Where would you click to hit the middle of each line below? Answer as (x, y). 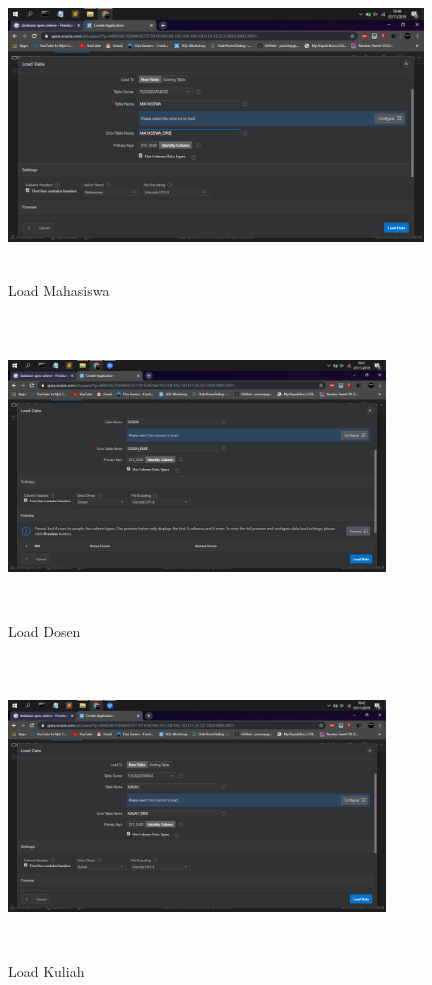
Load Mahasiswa (59, 289)
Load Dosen (44, 630)
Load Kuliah (46, 971)
